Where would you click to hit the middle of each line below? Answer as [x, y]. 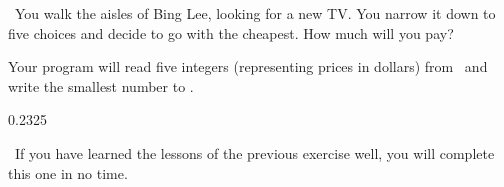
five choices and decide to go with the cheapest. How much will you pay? [231, 32]
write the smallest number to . [101, 85]
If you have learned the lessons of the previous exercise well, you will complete [254, 152]
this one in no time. [68, 172]
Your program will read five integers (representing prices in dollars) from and [248, 66]
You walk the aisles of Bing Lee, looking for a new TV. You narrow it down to [255, 13]
